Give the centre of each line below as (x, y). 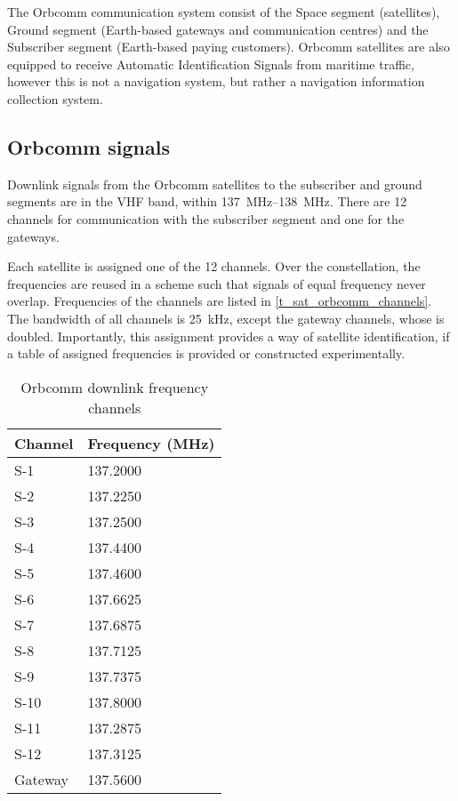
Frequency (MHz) (151, 443)
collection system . (55, 98)
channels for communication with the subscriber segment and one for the (206, 218)
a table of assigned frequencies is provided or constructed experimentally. (206, 353)
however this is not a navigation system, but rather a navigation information (216, 81)
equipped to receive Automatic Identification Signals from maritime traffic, (211, 64)
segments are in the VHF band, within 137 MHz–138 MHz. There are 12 (207, 201)
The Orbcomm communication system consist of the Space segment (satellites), (224, 12)
